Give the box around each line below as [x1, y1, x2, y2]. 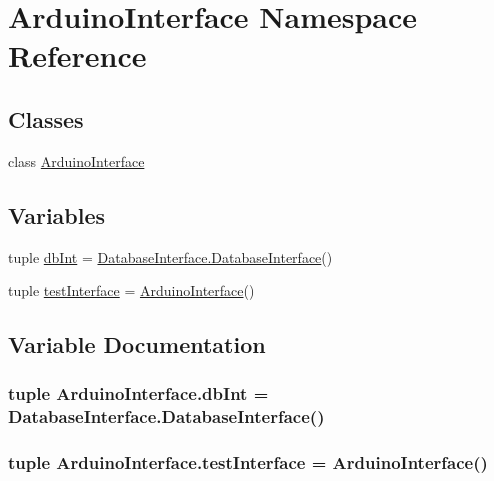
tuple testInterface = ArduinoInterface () [8, 280, 255, 301]
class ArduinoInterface [8, 150, 145, 171]
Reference [8, 35, 147, 76]
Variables [8, 199, 106, 230]
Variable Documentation [8, 329, 266, 360]
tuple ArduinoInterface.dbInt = [8, 381, 269, 406]
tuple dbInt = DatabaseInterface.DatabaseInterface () [8, 246, 333, 267]
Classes [8, 103, 84, 134]
